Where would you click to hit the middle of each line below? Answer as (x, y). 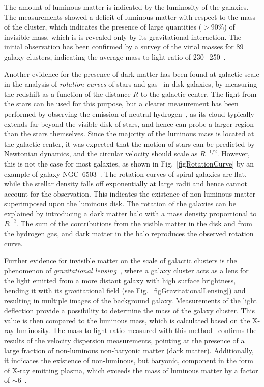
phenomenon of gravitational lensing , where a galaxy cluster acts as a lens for (126, 270)
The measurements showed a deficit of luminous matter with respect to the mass (130, 17)
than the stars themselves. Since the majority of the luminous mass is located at (129, 134)
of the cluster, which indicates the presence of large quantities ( (103, 27)
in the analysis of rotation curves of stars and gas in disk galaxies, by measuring (131, 84)
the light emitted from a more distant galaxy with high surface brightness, (120, 280)
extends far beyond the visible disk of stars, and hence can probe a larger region (129, 123)
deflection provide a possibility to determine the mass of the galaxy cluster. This (129, 310)
